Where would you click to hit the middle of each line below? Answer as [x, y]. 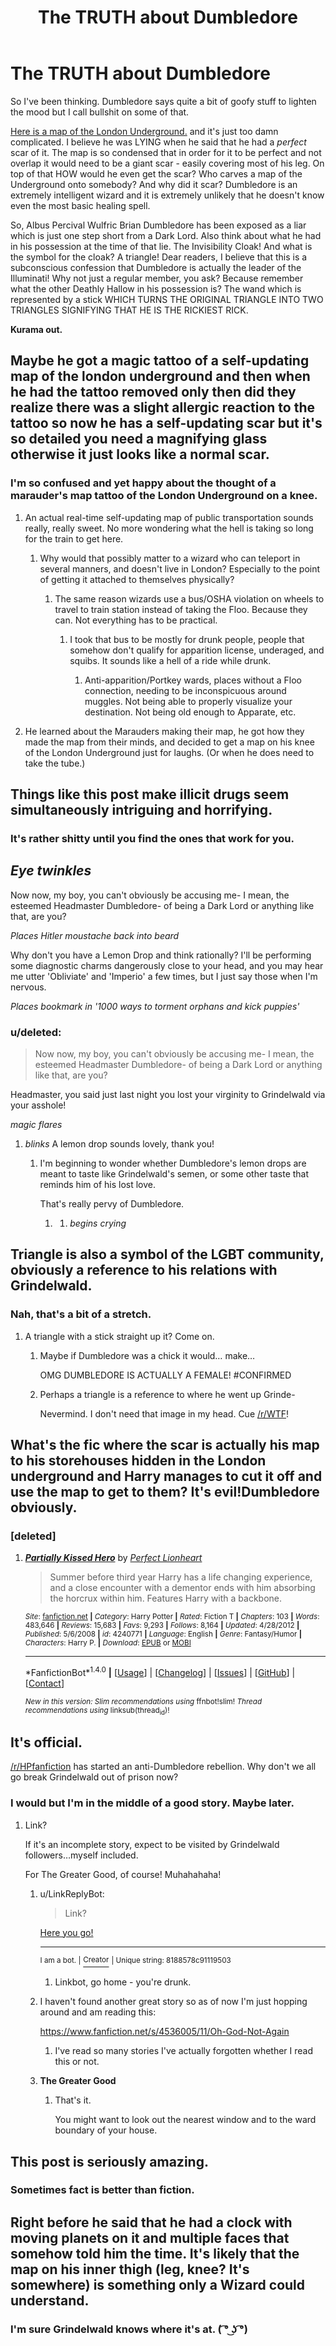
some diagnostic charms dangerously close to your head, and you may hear [167, 965]
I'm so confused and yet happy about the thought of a [143, 483]
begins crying [98, 1223]
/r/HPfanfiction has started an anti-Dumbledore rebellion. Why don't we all [163, 1767]
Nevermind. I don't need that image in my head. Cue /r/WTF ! [164, 1413]
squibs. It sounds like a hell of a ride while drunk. [170, 660]
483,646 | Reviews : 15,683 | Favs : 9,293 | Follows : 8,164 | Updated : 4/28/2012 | [162, 1626]
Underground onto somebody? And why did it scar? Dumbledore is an [154, 184]
